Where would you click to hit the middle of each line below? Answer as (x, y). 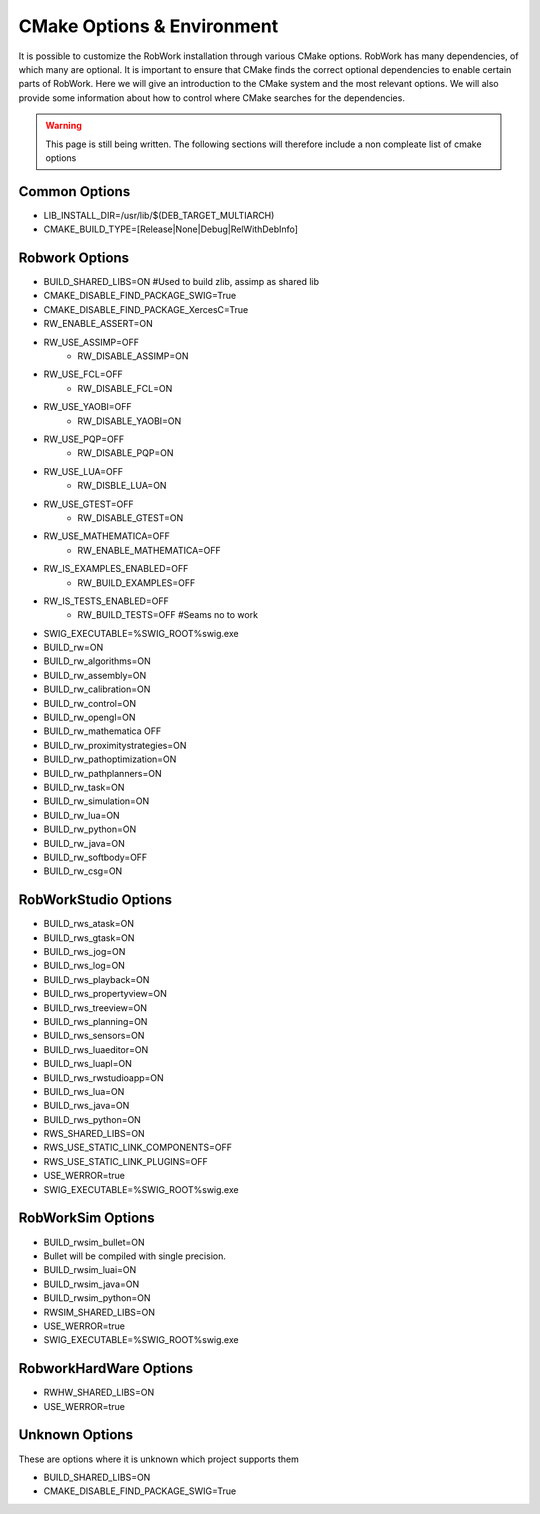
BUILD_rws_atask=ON (89, 924)
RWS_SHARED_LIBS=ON (94, 1134)
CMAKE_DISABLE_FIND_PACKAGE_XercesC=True (146, 309)
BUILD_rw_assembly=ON (95, 675)
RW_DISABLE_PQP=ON (125, 453)
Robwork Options (74, 258)
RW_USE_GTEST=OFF (88, 504)
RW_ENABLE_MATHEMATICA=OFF (149, 550)
